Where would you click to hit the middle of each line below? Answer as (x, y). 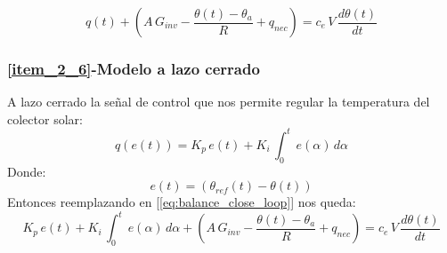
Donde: (27, 171)
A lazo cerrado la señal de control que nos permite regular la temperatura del (219, 102)
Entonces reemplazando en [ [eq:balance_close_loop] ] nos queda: (182, 202)
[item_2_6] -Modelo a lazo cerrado (134, 68)
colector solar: (45, 119)
